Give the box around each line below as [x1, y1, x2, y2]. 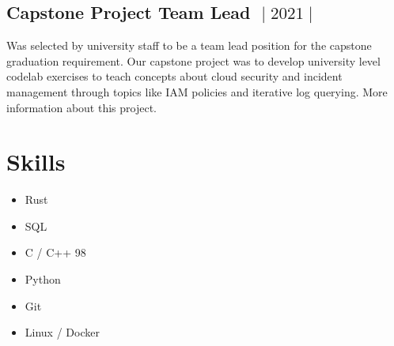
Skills [6, 145, 66, 178]
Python [25, 271, 61, 288]
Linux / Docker [25, 324, 100, 340]
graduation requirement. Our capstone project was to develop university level [6, 52, 381, 69]
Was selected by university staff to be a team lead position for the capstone [6, 37, 372, 54]
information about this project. [6, 99, 157, 115]
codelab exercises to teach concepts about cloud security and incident [6, 68, 343, 85]
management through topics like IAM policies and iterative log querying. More [6, 83, 388, 100]
